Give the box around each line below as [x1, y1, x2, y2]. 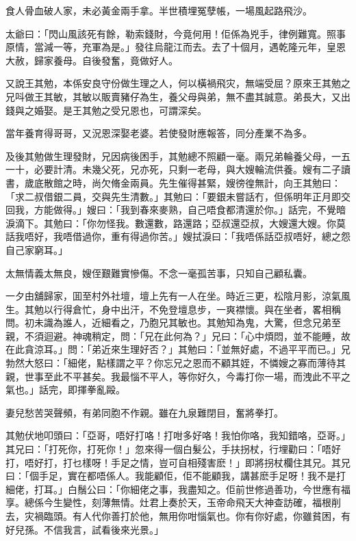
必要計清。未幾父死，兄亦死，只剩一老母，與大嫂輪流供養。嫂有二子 [34, 162, 341, 176]
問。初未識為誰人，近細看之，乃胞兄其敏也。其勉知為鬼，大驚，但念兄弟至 [5, 315, 341, 330]
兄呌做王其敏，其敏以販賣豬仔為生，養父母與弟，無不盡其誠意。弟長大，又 [5, 89, 341, 103]
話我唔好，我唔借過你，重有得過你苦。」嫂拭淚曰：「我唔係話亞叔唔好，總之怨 [5, 229, 351, 243]
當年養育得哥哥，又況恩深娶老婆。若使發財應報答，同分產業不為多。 [5, 126, 312, 140]
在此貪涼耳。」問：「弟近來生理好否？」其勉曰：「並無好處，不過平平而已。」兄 [5, 342, 351, 356]
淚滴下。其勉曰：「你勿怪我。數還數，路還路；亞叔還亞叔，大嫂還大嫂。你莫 [5, 215, 346, 230]
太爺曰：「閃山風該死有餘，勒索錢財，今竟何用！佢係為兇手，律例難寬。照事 [5, 26, 346, 40]
